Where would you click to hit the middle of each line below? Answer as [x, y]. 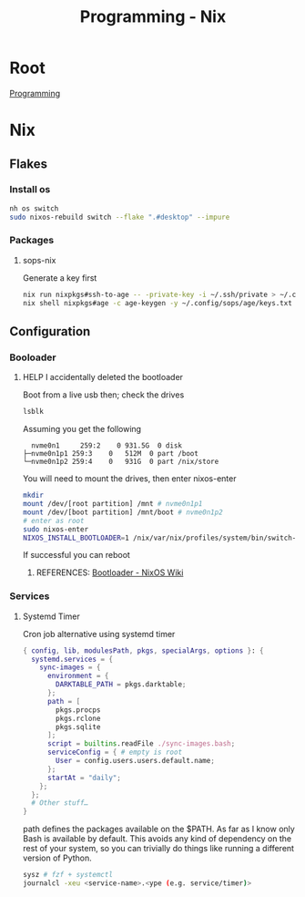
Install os [30, 190]
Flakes [29, 164]
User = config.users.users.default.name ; [136, 761]
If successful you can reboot [76, 555]
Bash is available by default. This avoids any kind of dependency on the [157, 839]
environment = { [78, 676]
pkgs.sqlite [78, 727]
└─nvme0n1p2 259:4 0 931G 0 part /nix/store [121, 462]
